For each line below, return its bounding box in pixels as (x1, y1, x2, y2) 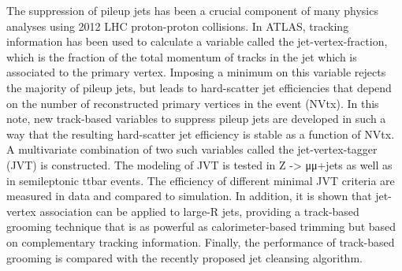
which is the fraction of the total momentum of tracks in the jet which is (6, 48, 357, 65)
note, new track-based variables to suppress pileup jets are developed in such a (6, 110, 386, 127)
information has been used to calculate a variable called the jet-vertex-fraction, (6, 33, 388, 50)
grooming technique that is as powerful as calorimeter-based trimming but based (6, 218, 396, 235)
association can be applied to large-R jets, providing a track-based (39, 202, 359, 219)
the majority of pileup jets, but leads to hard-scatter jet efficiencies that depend (6, 79, 392, 95)
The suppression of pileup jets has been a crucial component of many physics (6, 2, 378, 18)
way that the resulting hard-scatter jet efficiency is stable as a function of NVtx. (6, 125, 395, 142)
